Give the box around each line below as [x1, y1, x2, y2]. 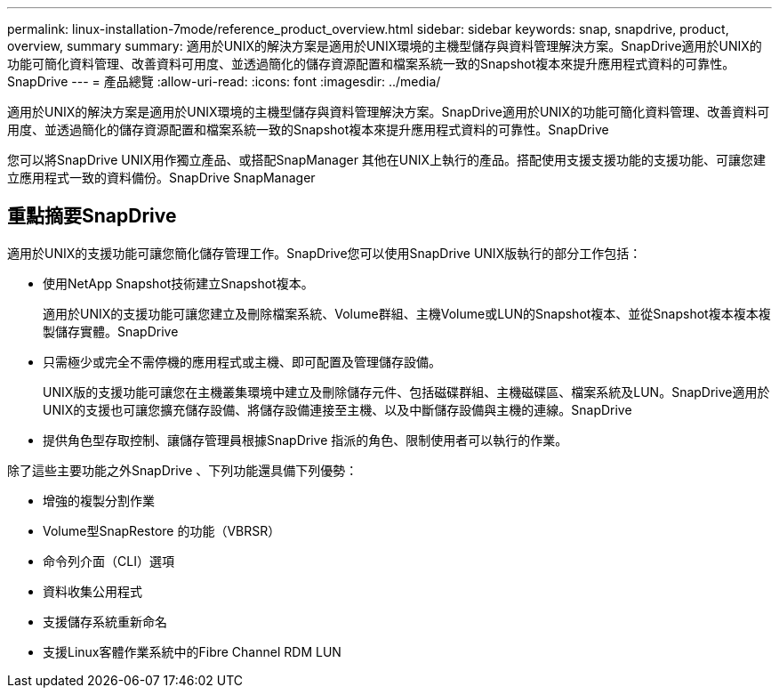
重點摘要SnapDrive [7, 205, 177, 228]
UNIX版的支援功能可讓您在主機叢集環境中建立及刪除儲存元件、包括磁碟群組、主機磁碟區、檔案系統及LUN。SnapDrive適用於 [43, 384, 770, 400]
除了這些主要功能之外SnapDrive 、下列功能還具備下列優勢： [7, 462, 358, 478]
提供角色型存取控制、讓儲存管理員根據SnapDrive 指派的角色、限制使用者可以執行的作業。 [43, 432, 568, 448]
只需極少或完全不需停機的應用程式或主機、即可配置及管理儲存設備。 [43, 353, 441, 369]
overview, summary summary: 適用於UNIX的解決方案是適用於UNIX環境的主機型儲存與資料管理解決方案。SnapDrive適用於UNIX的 [7, 38, 762, 53]
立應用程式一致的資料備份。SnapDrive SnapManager [7, 170, 316, 185]
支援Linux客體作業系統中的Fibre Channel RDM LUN [43, 643, 341, 659]
